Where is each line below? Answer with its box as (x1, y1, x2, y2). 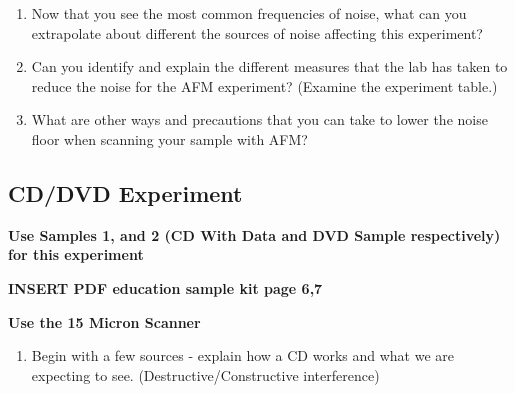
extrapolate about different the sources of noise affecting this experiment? (31, 22, 483, 43)
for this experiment (8, 244, 144, 265)
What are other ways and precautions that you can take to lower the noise (31, 109, 488, 130)
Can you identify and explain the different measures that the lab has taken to (31, 56, 508, 77)
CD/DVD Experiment (8, 177, 243, 208)
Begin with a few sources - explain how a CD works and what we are (31, 345, 455, 366)
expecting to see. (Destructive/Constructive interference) (31, 364, 380, 385)
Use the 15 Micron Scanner (8, 311, 201, 332)
